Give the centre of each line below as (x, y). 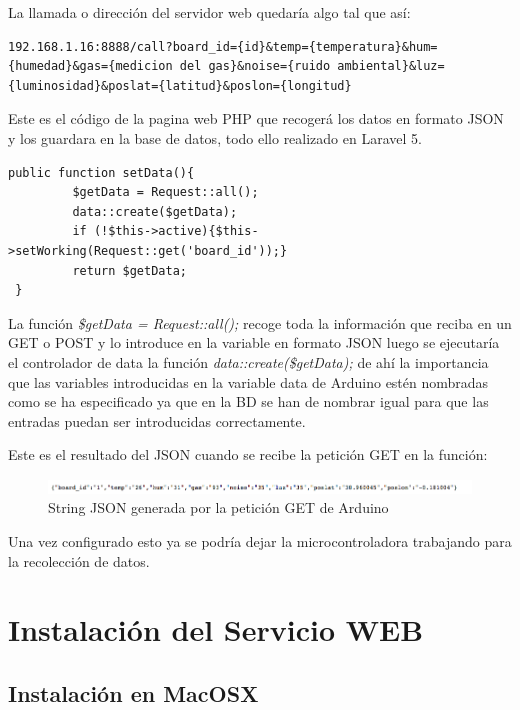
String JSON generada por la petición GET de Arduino (218, 507)
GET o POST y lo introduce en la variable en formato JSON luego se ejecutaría (254, 342)
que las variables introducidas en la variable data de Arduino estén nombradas (248, 381)
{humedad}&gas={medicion (90, 66)
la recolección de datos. (79, 560)
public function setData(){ (101, 172)
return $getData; (129, 270)
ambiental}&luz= (391, 66)
